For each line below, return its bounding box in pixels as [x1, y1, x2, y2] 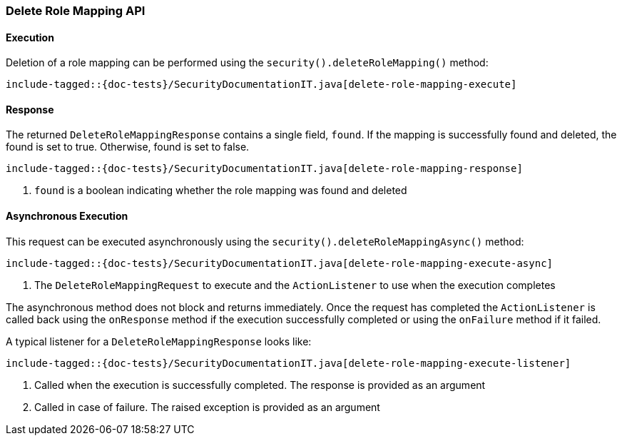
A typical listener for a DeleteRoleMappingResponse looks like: [6, 335, 312, 348]
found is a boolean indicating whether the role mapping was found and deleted [34, 184, 407, 197]
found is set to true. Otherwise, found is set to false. [6, 141, 250, 153]
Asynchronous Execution [6, 210, 128, 223]
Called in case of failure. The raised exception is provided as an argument [34, 400, 380, 413]
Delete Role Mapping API [6, 4, 146, 18]
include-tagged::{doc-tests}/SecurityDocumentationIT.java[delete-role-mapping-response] [6, 163, 523, 175]
